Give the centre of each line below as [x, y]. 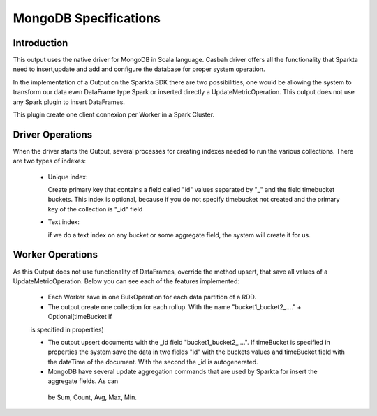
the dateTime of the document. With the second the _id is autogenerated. [153, 362]
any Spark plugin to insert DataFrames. [69, 102]
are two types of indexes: [50, 161]
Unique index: [68, 177]
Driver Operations [53, 134]
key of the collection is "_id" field [95, 209]
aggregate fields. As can [83, 381]
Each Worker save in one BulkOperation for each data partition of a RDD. [152, 297]
